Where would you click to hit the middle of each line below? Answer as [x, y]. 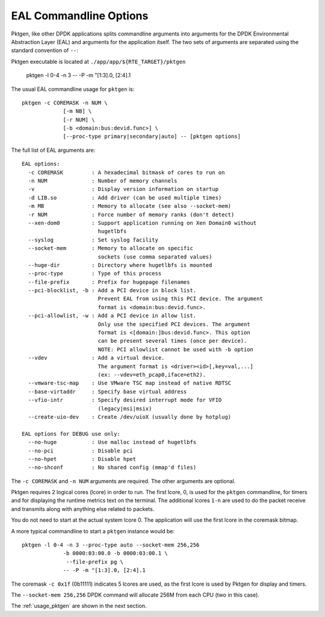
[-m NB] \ [77, 111]
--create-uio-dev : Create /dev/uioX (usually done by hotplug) [130, 417]
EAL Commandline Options [80, 16]
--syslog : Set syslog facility [93, 240]
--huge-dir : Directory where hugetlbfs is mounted [120, 265]
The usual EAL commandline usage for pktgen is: [73, 89]
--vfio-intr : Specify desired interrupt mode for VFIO [125, 400]
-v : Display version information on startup [123, 189]
